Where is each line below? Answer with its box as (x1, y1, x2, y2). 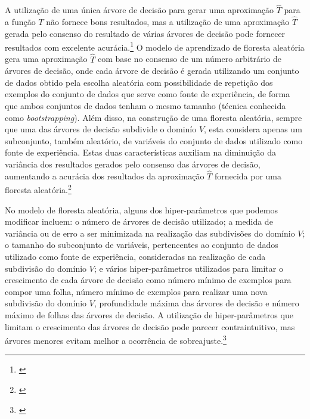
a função (5, 15, 36, 28)
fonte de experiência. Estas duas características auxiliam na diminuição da (5, 146, 276, 159)
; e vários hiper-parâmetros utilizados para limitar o (94, 262, 283, 274)
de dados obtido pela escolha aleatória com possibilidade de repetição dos (5, 76, 273, 88)
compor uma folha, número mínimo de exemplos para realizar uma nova (5, 285, 268, 297)
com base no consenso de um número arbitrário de (98, 52, 282, 65)
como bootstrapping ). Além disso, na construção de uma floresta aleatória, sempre (5, 111, 302, 123)
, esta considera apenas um (204, 123, 302, 135)
